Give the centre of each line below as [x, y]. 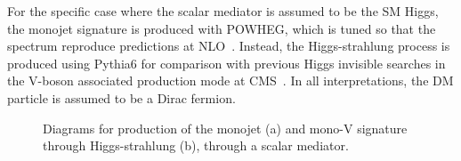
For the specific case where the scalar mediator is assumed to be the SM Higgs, [223, 11]
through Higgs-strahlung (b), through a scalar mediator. [196, 145]
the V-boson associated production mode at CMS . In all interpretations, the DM [230, 80]
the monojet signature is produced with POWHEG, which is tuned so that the [222, 28]
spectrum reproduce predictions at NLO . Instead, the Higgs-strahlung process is [229, 46]
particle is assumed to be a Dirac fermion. [121, 97]
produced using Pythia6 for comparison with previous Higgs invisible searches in [226, 63]
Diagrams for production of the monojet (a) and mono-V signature [225, 128]
